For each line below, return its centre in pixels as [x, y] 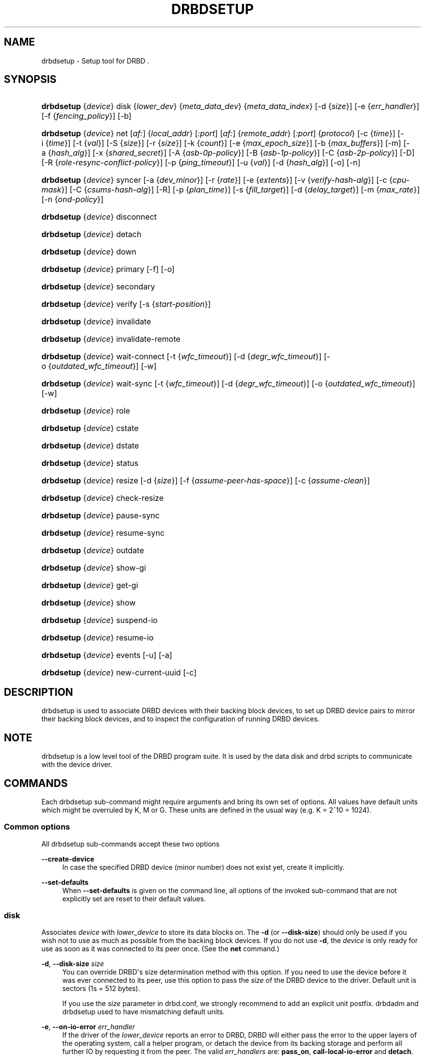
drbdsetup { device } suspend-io [99, 620]
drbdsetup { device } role [86, 411]
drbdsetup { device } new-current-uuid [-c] [119, 673]
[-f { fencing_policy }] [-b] [86, 116]
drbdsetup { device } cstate [90, 428]
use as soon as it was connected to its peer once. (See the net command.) [160, 949]
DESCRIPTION [39, 692]
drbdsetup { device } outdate [93, 551]
